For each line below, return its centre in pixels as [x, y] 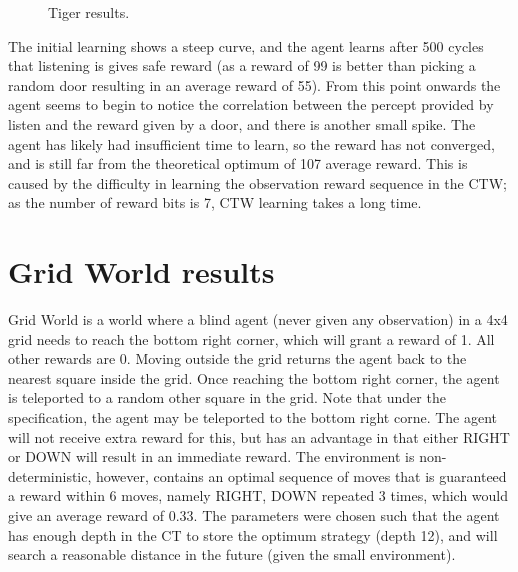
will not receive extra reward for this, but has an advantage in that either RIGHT [259, 436]
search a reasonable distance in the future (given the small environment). [232, 554]
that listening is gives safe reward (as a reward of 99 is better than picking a [242, 65]
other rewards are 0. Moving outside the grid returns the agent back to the [237, 358]
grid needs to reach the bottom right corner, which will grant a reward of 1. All [251, 338]
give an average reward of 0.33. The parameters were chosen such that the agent [254, 515]
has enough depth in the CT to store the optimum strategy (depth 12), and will [253, 534]
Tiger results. [89, 12]
